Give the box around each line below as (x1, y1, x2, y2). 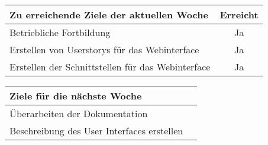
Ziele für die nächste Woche (9, 89, 142, 102)
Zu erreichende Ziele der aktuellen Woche (9, 8, 208, 21)
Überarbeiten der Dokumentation (9, 107, 148, 120)
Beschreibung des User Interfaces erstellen (9, 124, 183, 137)
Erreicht (219, 8, 259, 21)
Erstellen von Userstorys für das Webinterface (9, 43, 199, 56)
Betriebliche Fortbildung (9, 25, 111, 39)
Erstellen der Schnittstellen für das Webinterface (9, 60, 211, 73)
